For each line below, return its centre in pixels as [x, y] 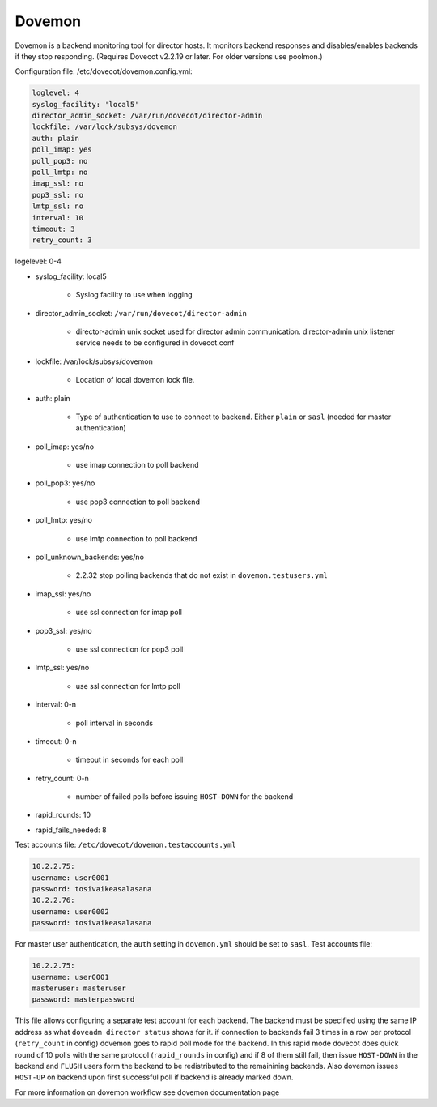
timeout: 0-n [56, 741]
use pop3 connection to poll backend [138, 502]
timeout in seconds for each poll [129, 760]
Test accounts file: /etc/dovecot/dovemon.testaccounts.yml [125, 845]
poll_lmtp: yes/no [64, 520]
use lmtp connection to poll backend [136, 538]
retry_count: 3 [62, 240]
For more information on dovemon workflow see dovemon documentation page [147, 1092]
